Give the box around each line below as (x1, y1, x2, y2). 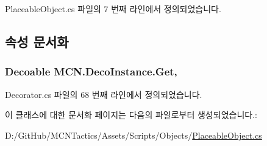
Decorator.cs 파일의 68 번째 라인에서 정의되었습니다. (5, 88, 202, 100)
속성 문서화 (5, 32, 69, 50)
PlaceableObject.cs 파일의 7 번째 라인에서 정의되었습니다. (5, 2, 221, 15)
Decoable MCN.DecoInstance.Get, (5, 64, 177, 79)
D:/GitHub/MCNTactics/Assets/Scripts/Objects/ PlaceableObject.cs (5, 128, 262, 141)
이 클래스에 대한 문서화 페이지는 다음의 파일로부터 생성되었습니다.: (5, 108, 257, 121)
